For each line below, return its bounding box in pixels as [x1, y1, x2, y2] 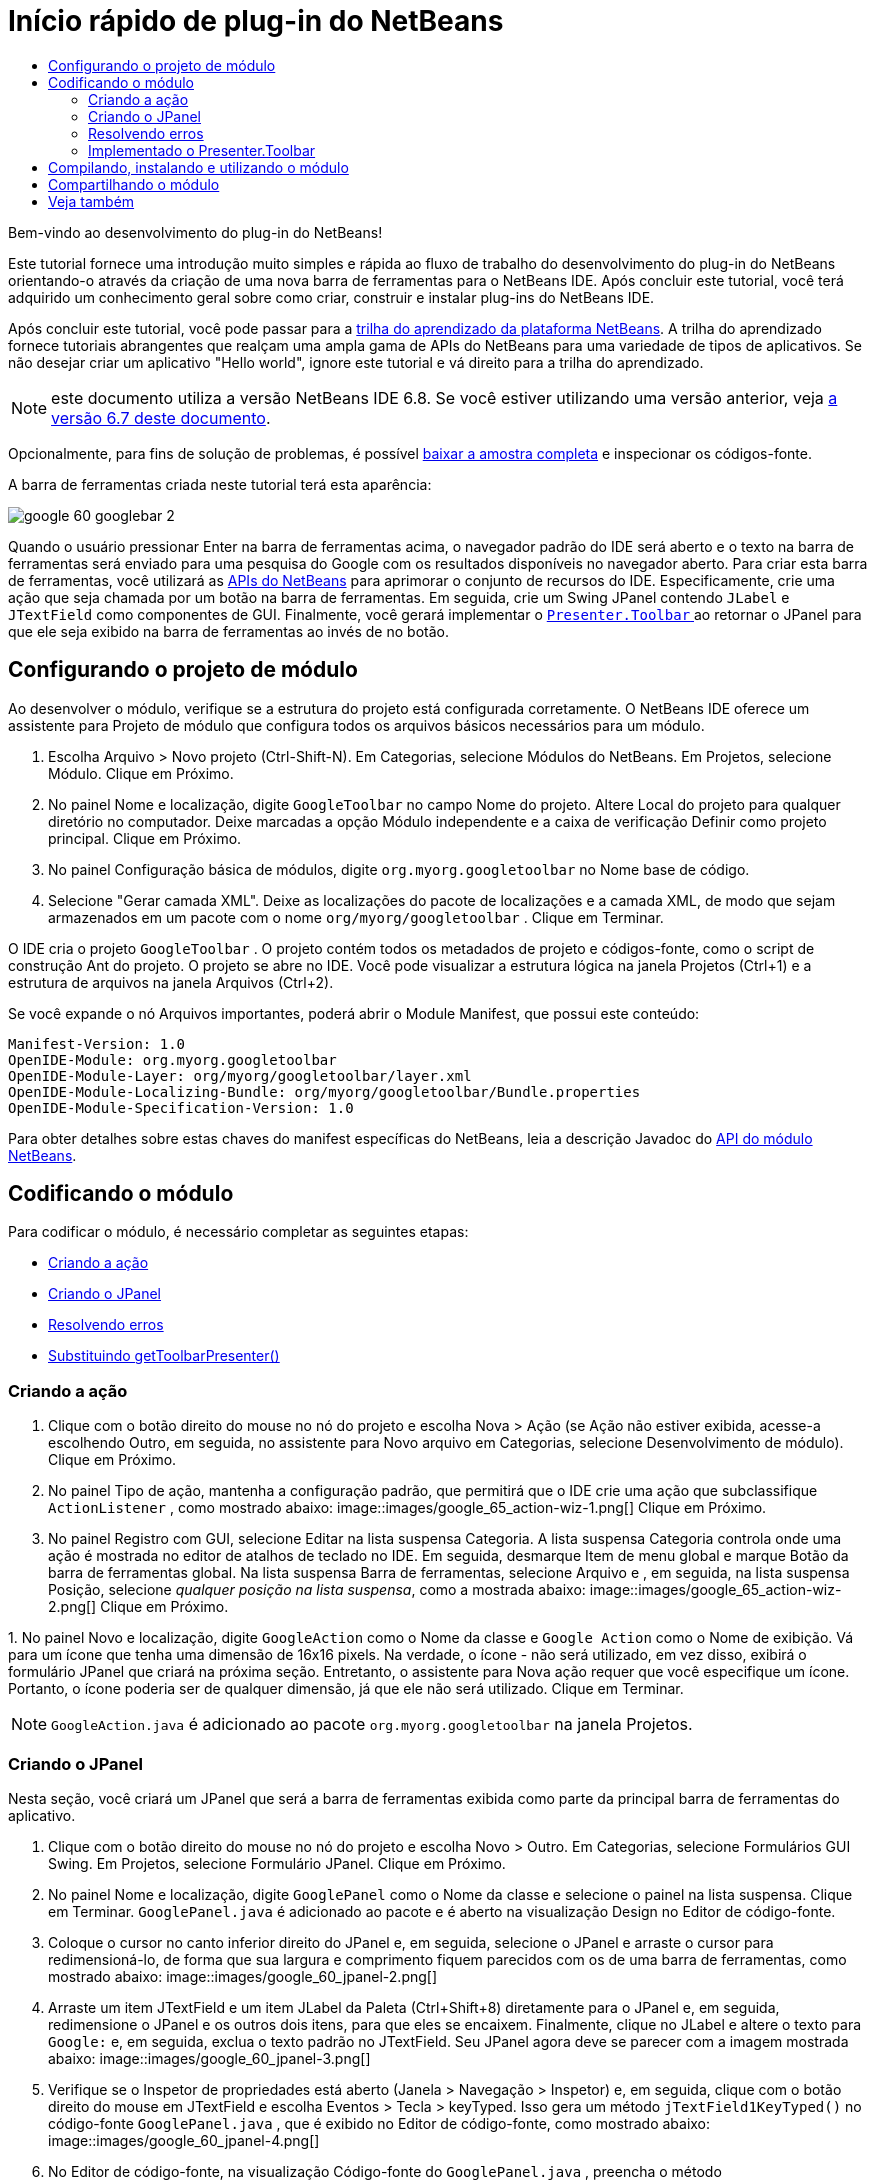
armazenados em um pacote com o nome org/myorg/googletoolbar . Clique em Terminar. [48, 908, 664, 926]
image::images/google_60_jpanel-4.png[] [48, 2131, 320, 2149]
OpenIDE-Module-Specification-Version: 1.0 [8, 1099, 354, 1116]
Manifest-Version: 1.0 [8, 1035, 186, 1052]
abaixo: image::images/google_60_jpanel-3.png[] [48, 2049, 371, 2067]
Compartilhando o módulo [48, 175, 220, 193]
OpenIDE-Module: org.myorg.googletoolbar [8, 1051, 337, 1068]
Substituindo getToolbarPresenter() [48, 1347, 280, 1365]
